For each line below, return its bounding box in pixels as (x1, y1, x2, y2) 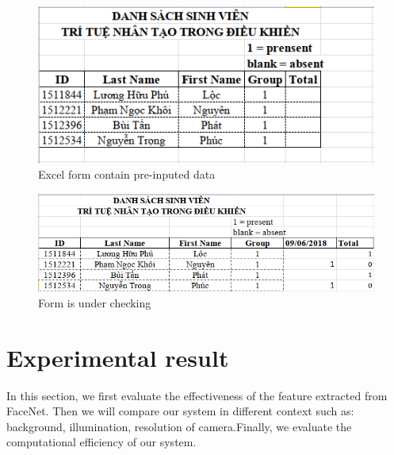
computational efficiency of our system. (6, 434, 197, 450)
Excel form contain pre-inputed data (38, 166, 216, 183)
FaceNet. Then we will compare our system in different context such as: (6, 403, 354, 419)
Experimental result (6, 341, 229, 373)
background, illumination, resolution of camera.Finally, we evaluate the (6, 418, 352, 434)
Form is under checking (38, 294, 151, 310)
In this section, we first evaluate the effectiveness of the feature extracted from (6, 387, 388, 403)
